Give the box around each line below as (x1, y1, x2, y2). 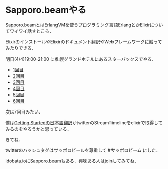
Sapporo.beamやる (5, 4, 87, 16)
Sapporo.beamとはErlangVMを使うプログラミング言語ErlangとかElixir (5, 22, 150, 28)
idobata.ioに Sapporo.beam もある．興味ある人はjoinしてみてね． (5, 158, 139, 164)
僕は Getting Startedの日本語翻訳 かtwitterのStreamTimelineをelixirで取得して (5, 119, 163, 126)
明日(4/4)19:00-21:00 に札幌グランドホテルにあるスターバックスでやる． (5, 55, 156, 62)
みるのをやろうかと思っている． (5, 126, 72, 132)
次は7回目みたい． (5, 108, 43, 115)
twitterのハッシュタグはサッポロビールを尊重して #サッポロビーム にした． (5, 147, 160, 153)
